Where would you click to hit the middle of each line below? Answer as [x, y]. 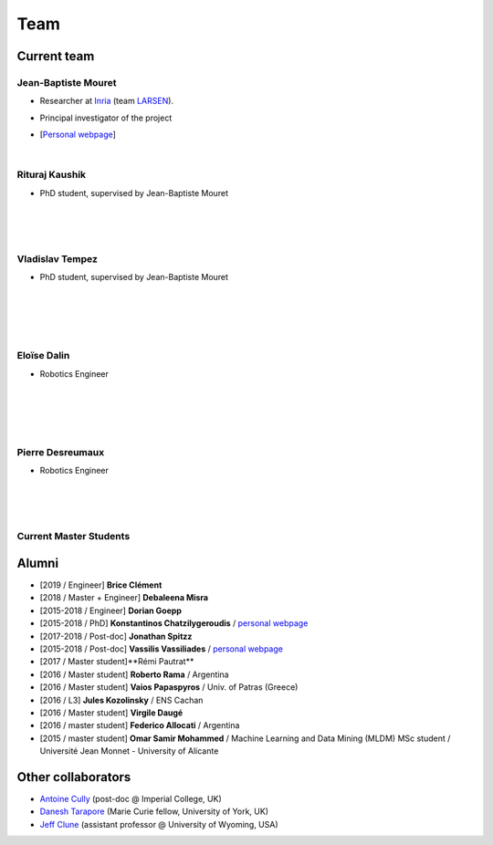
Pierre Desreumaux [61, 452]
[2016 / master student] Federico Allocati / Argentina [140, 725]
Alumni [38, 563]
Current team [56, 56]
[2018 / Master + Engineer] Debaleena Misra [124, 598]
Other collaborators [74, 777]
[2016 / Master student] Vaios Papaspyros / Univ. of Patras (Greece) [169, 687]
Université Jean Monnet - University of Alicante [129, 751]
